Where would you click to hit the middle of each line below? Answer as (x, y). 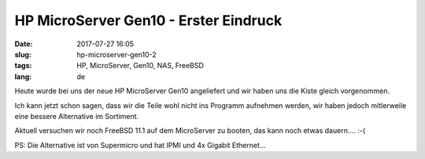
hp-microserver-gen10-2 (116, 54)
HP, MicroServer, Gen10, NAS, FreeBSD (140, 66)
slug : (23, 54)
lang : (23, 76)
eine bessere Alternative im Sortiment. (77, 116)
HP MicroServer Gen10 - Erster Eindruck (148, 20)
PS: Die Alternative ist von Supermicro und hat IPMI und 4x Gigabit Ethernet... (140, 145)
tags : (23, 66)
